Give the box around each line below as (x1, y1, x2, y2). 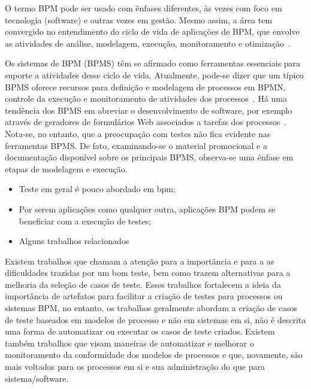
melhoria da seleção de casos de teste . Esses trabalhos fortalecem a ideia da (5, 278, 281, 290)
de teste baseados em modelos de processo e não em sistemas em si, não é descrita (5, 313, 306, 326)
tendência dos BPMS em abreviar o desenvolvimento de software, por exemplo (5, 104, 292, 116)
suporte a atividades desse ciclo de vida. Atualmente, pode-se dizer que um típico (5, 68, 304, 81)
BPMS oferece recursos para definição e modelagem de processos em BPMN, (5, 80, 286, 93)
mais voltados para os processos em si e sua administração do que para (5, 360, 265, 373)
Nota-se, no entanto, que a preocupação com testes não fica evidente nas (5, 127, 271, 139)
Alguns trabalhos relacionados (19, 235, 129, 247)
